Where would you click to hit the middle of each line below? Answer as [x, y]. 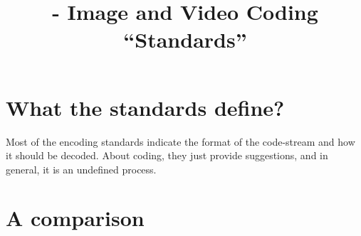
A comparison [75, 218]
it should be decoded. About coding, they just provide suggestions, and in [167, 155]
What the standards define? [145, 107]
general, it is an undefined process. [81, 169]
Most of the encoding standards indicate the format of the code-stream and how [180, 141]
